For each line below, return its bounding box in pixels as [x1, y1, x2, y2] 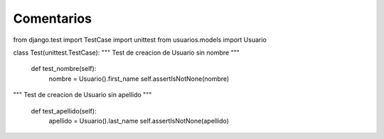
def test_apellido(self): [31, 106, 97, 115]
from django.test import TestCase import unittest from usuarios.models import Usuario [13, 35, 267, 44]
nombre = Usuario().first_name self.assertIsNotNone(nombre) [48, 74, 230, 83]
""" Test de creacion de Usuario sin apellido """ [13, 91, 152, 99]
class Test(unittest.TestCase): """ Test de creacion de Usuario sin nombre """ [13, 48, 240, 57]
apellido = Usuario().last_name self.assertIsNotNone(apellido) [48, 116, 229, 125]
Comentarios [13, 11, 92, 26]
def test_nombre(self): [31, 65, 97, 73]
